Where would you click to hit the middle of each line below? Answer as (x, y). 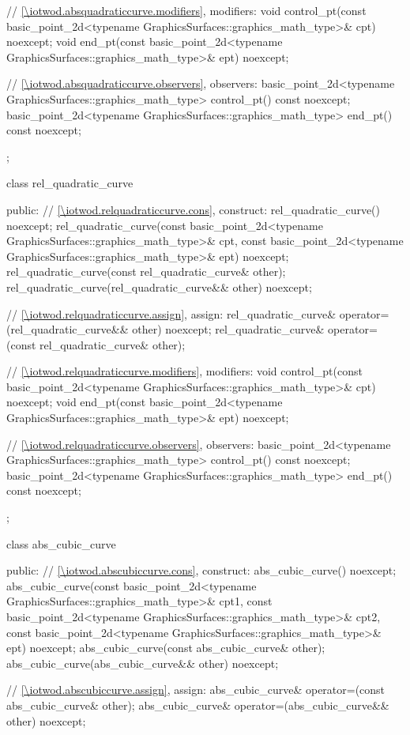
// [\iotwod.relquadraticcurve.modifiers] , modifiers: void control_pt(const (184, 371)
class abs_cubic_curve (61, 543)
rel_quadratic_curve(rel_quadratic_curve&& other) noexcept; (159, 286)
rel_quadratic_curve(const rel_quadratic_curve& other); (146, 271)
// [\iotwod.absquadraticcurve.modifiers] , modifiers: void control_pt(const (186, 10)
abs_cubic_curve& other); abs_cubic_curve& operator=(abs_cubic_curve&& (198, 705)
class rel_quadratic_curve (70, 183)
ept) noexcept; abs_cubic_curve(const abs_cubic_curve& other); (166, 648)
